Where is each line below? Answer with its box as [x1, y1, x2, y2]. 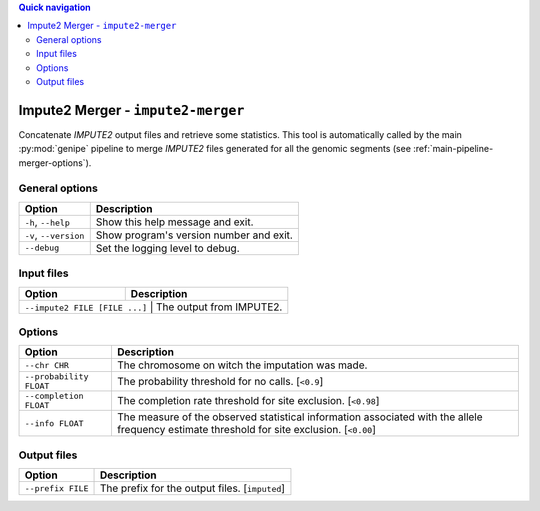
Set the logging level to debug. [95, 241, 240, 255]
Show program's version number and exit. [95, 228, 294, 242]
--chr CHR [24, 360, 70, 370]
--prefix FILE [24, 483, 89, 494]
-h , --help [24, 215, 70, 229]
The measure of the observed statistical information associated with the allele [116, 410, 484, 424]
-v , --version [24, 228, 85, 242]
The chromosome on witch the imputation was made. [116, 358, 368, 372]
